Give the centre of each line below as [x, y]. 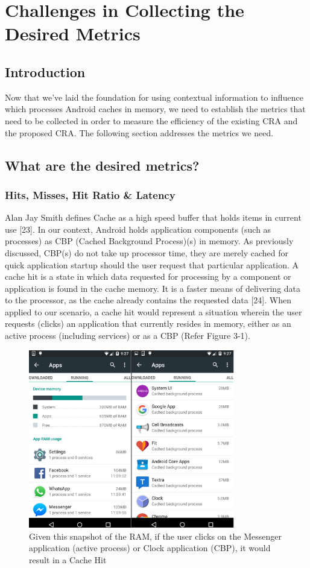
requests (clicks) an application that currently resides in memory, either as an [148, 323]
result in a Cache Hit [68, 559]
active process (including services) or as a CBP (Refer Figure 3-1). [128, 336]
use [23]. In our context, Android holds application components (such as [138, 229]
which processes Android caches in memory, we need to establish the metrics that [155, 109]
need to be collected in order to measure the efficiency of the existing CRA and [151, 120]
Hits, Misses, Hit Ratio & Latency [90, 194]
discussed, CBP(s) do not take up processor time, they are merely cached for [147, 252]
